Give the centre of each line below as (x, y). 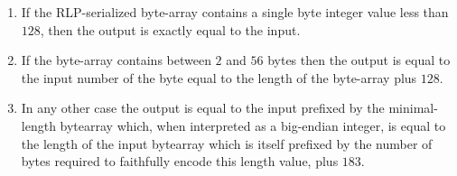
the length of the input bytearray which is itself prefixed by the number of (227, 143)
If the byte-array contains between (116, 60)
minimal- (413, 108)
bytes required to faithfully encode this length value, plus (180, 161)
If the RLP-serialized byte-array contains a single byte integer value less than (235, 12)
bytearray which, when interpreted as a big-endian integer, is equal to (253, 125)
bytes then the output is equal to (359, 60)
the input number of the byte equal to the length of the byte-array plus (219, 77)
